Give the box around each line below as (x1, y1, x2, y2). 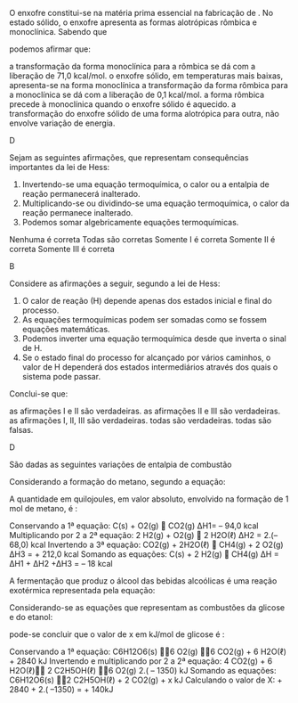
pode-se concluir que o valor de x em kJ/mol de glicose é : (9, 629, 225, 640)
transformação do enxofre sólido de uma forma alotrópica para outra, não (9, 109, 280, 119)
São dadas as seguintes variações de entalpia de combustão (9, 459, 233, 470)
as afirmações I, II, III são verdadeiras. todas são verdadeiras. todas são (9, 415, 272, 426)
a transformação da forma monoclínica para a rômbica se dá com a (9, 61, 256, 71)
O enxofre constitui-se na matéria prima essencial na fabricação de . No (9, 8, 274, 18)
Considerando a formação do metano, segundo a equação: (9, 477, 226, 486)
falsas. (9, 425, 34, 435)
